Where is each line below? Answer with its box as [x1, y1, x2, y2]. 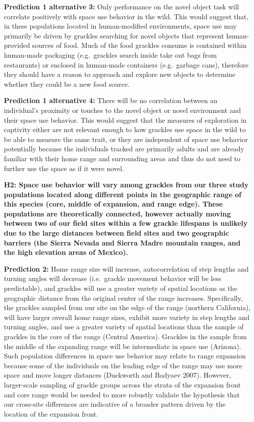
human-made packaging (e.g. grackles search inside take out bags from [4, 49, 217, 60]
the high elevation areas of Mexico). [4, 247, 128, 257]
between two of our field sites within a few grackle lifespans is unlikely [4, 218, 248, 228]
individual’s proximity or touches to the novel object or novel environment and [4, 105, 241, 115]
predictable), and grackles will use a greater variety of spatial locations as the [4, 283, 237, 293]
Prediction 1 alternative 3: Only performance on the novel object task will [4, 1, 239, 11]
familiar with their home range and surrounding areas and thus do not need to [4, 153, 241, 163]
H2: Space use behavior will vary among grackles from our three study [4, 179, 249, 190]
